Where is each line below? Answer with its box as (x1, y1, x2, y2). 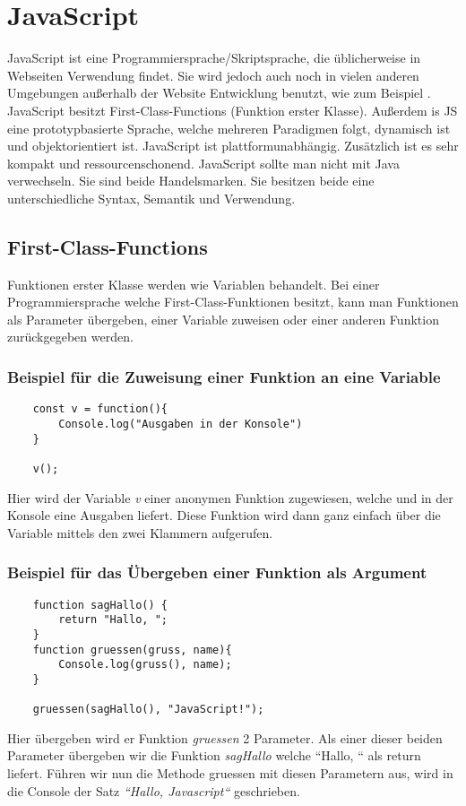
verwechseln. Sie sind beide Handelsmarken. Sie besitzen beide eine (7, 171, 375, 190)
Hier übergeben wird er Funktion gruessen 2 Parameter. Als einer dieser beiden (7, 728, 443, 747)
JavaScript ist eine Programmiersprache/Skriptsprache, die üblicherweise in (7, 48, 421, 67)
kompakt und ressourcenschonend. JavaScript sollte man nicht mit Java (7, 153, 400, 172)
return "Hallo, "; (58, 613, 168, 627)
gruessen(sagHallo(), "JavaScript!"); (32, 703, 264, 716)
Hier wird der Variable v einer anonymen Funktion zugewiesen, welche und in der (7, 488, 453, 507)
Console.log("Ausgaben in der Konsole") (58, 417, 303, 430)
